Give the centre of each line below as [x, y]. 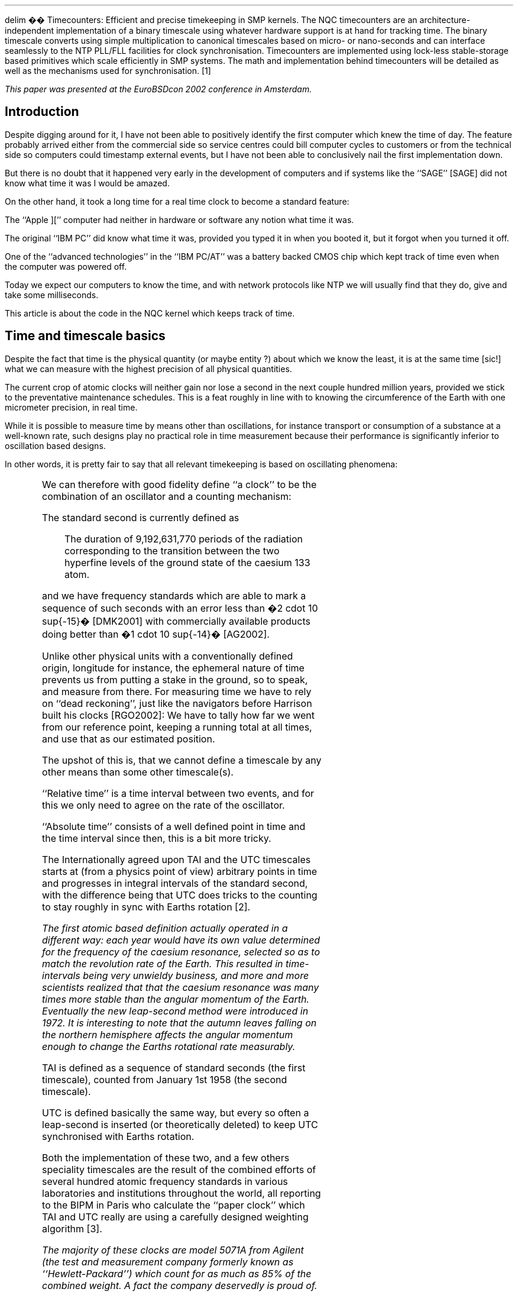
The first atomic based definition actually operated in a [165, 928]
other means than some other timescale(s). [138, 772]
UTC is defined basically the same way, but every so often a [176, 1112]
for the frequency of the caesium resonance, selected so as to [181, 952]
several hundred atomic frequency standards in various [165, 1181]
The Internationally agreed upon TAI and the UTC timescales [177, 859]
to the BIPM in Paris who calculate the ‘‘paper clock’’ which [174, 1205]
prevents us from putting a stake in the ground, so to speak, [175, 679]
